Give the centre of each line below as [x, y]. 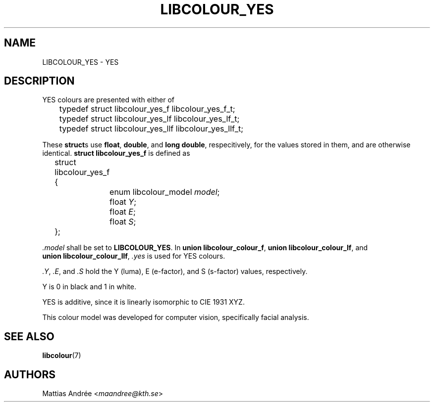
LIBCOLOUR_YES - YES [81, 62]
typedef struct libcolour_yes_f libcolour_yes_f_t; [147, 109]
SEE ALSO [29, 336]
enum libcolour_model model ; [165, 192]
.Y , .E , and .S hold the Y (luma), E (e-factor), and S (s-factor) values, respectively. [175, 271]
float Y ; [123, 202]
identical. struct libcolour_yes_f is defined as [116, 153]
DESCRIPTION [39, 81]
